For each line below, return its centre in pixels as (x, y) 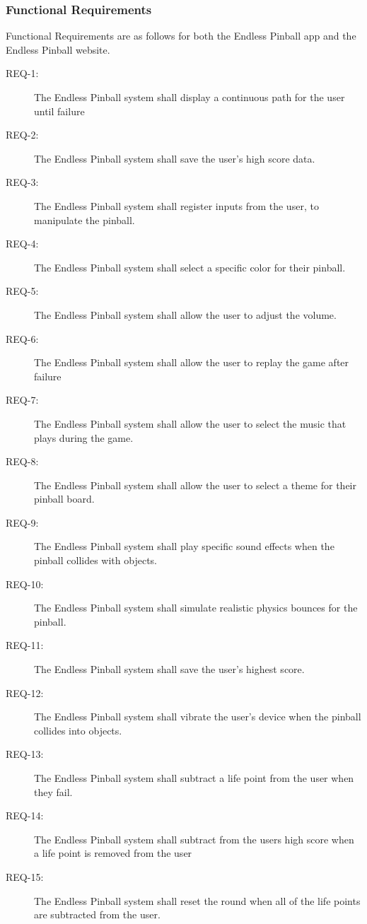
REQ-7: (22, 400)
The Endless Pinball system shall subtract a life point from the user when (194, 778)
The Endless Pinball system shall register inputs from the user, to (176, 205)
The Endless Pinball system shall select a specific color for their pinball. (190, 267)
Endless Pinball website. (58, 49)
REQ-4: (22, 244)
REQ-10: (25, 584)
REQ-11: (25, 645)
